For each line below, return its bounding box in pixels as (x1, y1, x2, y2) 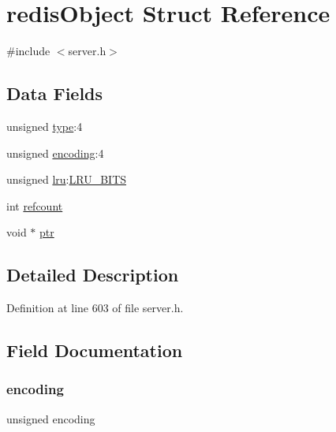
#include (6, 43, 50, 59)
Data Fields (6, 81, 103, 106)
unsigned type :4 (6, 117, 83, 134)
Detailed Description (6, 263, 179, 287)
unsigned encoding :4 (6, 144, 104, 161)
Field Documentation (6, 338, 183, 363)
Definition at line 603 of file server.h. (6, 300, 184, 316)
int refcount (6, 197, 63, 214)
